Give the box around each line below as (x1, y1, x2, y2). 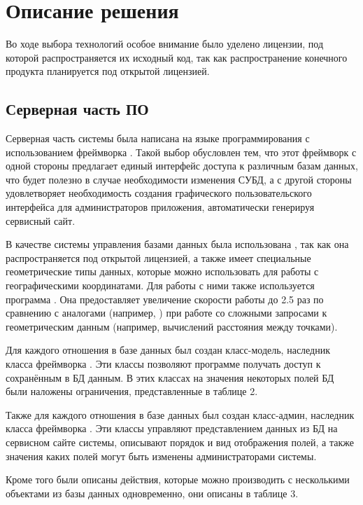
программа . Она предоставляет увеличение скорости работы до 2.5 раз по (6, 291, 324, 306)
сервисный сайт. (6, 213, 76, 228)
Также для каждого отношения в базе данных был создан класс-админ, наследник (6, 407, 355, 422)
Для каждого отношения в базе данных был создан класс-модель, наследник (6, 343, 331, 357)
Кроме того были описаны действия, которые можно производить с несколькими (6, 472, 350, 487)
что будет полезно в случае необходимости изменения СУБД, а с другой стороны (6, 172, 352, 186)
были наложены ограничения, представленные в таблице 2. (6, 384, 258, 399)
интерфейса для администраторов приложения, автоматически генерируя (6, 200, 315, 214)
